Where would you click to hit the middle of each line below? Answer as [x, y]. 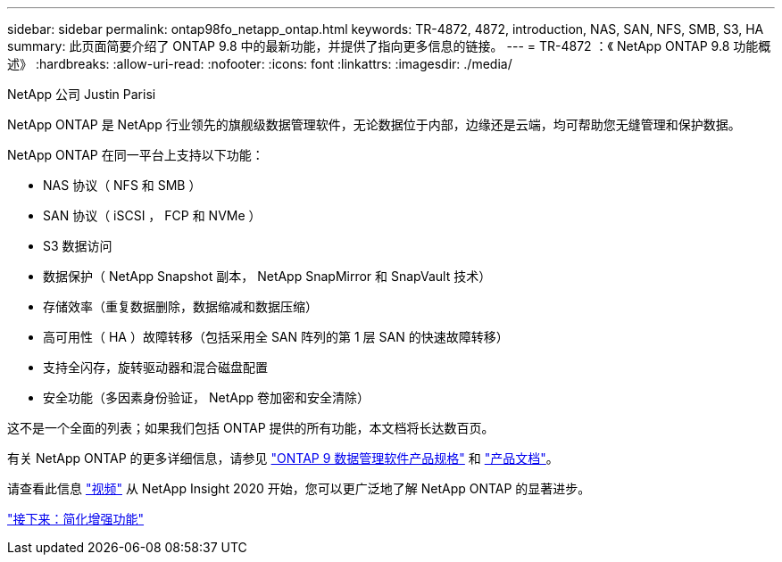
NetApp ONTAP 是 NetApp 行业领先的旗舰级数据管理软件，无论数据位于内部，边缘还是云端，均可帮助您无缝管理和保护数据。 [374, 124]
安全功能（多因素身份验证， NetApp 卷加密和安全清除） [206, 397]
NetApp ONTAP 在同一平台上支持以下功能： [136, 155]
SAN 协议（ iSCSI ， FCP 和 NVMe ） [152, 215]
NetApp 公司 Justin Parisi [82, 94]
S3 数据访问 [78, 246]
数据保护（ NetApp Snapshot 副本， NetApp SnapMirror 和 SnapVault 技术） [267, 276]
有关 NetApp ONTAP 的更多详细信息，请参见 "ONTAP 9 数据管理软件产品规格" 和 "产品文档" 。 [283, 458]
